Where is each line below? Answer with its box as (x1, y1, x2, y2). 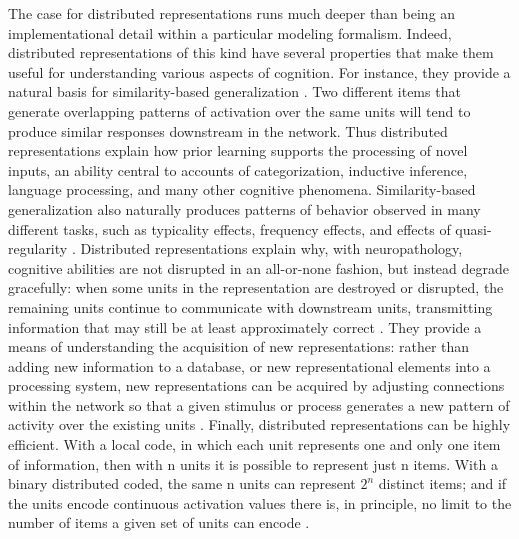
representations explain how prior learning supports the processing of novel (8, 140, 468, 161)
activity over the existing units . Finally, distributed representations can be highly (8, 414, 511, 435)
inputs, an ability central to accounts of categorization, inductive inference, (8, 159, 468, 180)
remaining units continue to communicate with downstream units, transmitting (8, 296, 493, 317)
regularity (8, 238, 68, 259)
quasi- (455, 218, 492, 239)
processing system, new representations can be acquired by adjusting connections (8, 375, 505, 396)
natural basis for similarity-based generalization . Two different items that (8, 81, 461, 102)
